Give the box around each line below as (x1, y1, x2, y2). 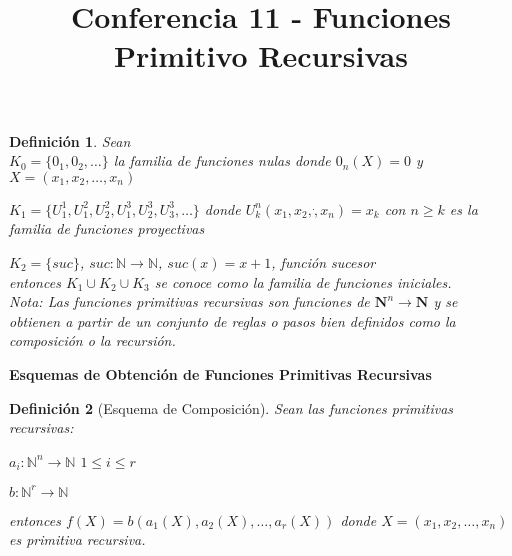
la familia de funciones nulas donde (113, 150, 331, 171)
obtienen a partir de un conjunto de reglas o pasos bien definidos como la (9, 310, 456, 331)
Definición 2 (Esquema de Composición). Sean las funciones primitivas (9, 397, 454, 418)
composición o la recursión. (9, 330, 176, 351)
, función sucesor (271, 251, 376, 272)
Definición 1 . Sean (9, 130, 131, 151)
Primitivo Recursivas (114, 35, 408, 76)
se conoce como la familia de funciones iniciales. (154, 271, 452, 292)
